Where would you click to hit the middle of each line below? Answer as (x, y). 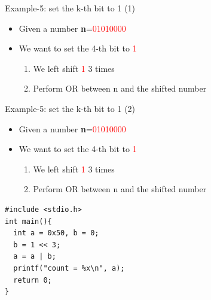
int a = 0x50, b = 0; (56, 233)
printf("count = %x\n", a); (69, 268)
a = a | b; (35, 257)
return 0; (33, 280)
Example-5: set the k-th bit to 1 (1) (70, 8)
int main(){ (28, 221)
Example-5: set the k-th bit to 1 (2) (70, 108)
